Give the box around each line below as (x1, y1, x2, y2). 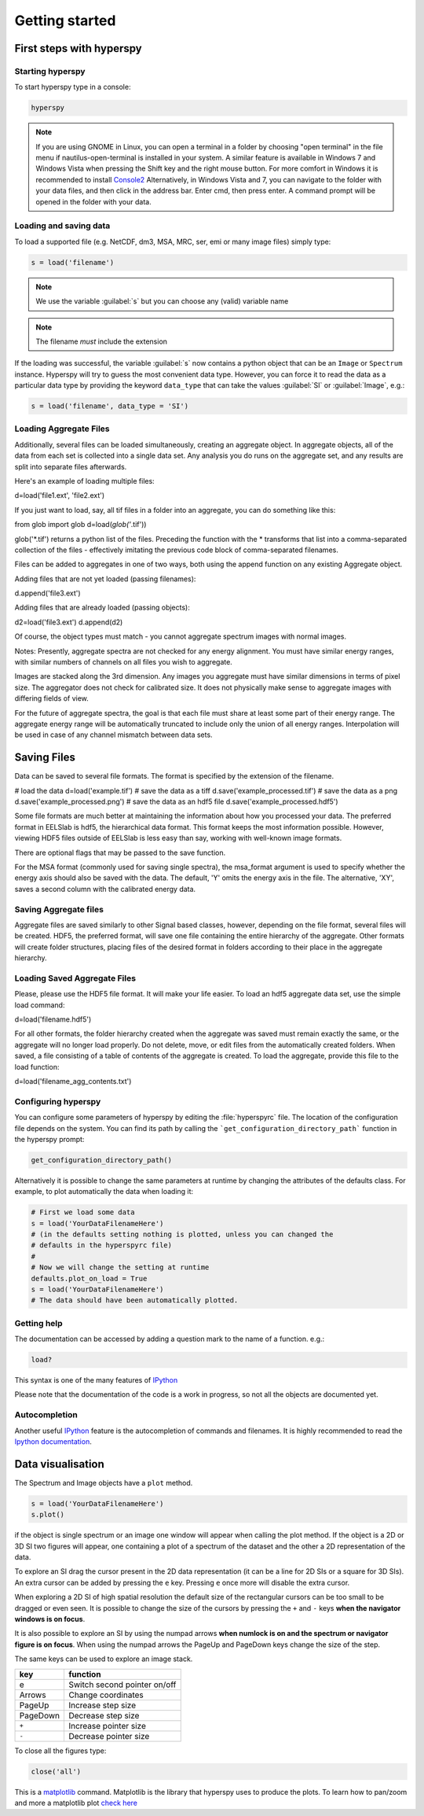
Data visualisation (14, 1457, 105, 1471)
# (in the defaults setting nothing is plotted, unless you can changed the (31, 1230, 334, 1239)
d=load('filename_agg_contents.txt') (14, 1077, 132, 1085)
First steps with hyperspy (14, 42, 142, 55)
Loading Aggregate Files (14, 423, 110, 434)
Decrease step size (68, 1710, 140, 1721)
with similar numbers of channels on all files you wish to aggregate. (14, 658, 233, 667)
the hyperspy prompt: (14, 1134, 85, 1144)
